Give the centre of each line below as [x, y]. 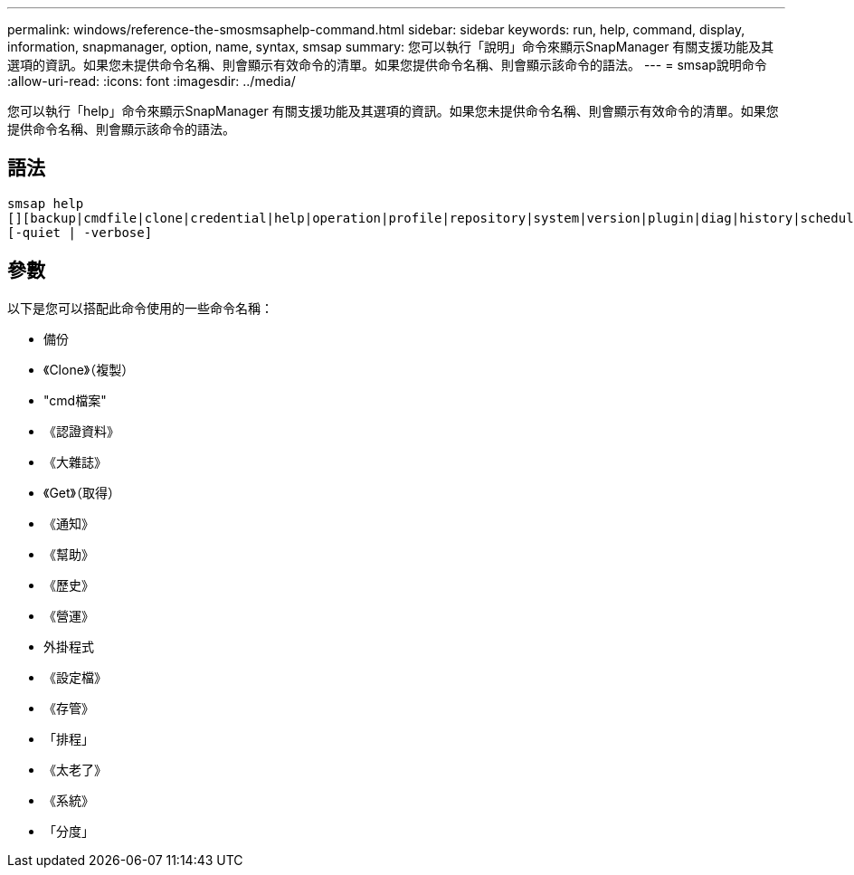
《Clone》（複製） [89, 369]
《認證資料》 [81, 431]
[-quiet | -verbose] [80, 232]
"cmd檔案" [75, 400]
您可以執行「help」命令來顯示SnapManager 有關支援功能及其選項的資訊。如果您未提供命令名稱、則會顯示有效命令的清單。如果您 [393, 111]
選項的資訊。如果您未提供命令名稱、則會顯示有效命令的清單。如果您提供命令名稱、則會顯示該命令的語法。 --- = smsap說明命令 [387, 65]
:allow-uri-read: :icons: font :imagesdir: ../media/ [152, 81]
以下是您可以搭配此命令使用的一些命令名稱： [140, 308]
